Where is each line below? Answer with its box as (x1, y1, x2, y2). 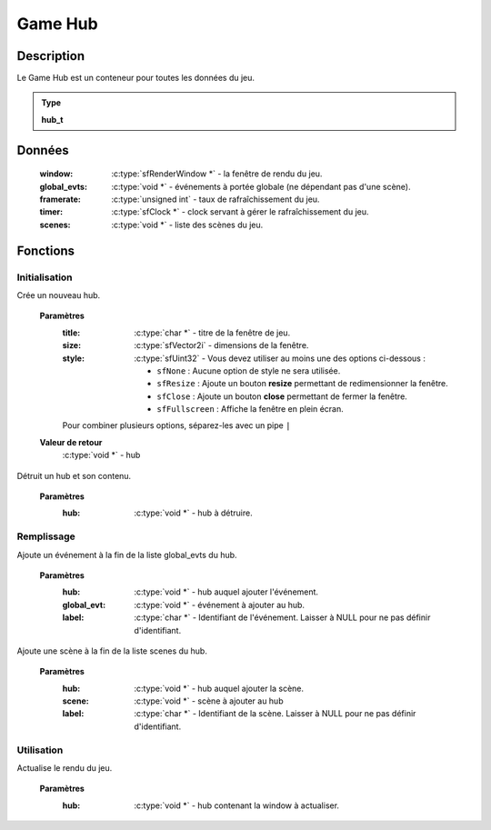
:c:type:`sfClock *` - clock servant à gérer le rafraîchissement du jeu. (111, 206, 369, 217)
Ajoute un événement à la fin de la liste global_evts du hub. (16, 549, 237, 560)
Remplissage (16, 530, 76, 543)
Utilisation (16, 744, 64, 756)
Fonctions (16, 243, 75, 258)
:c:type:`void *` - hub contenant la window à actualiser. (134, 800, 340, 811)
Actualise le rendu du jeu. (16, 763, 113, 774)
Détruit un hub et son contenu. (16, 470, 132, 481)
